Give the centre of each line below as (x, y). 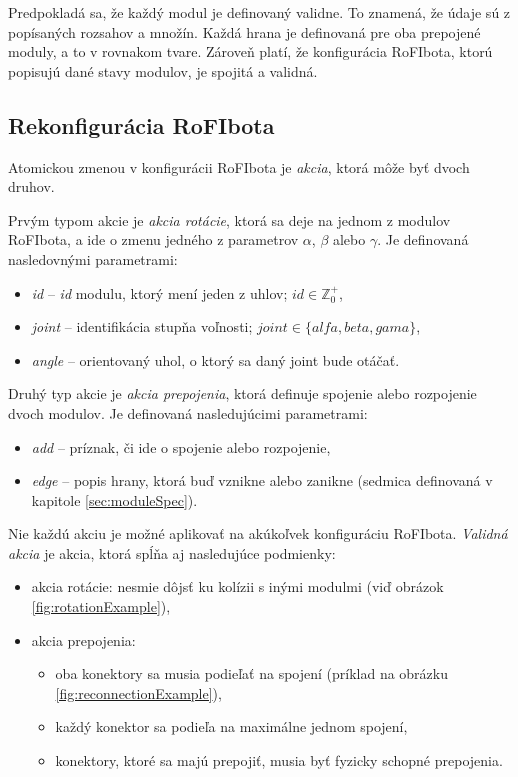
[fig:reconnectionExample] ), (138, 692)
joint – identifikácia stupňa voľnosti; (142, 326)
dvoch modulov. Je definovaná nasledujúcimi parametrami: (188, 412)
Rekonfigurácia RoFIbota (141, 124)
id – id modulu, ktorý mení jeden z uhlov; (159, 292)
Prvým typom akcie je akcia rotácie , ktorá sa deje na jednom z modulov (229, 219)
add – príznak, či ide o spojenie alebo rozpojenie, (181, 446)
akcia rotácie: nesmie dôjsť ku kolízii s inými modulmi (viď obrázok (237, 586)
